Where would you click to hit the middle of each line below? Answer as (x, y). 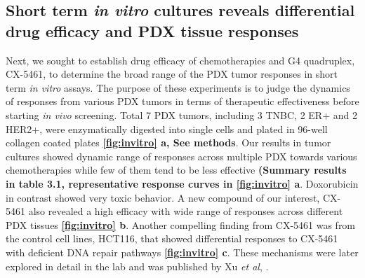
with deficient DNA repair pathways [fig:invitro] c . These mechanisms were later (182, 252)
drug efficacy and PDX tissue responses (152, 30)
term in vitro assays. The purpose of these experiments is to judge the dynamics (178, 87)
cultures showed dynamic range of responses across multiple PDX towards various (181, 156)
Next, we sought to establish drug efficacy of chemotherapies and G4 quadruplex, (180, 60)
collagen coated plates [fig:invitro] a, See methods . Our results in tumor (168, 143)
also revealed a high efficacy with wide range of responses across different (186, 211)
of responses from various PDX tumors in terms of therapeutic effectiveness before (182, 101)
